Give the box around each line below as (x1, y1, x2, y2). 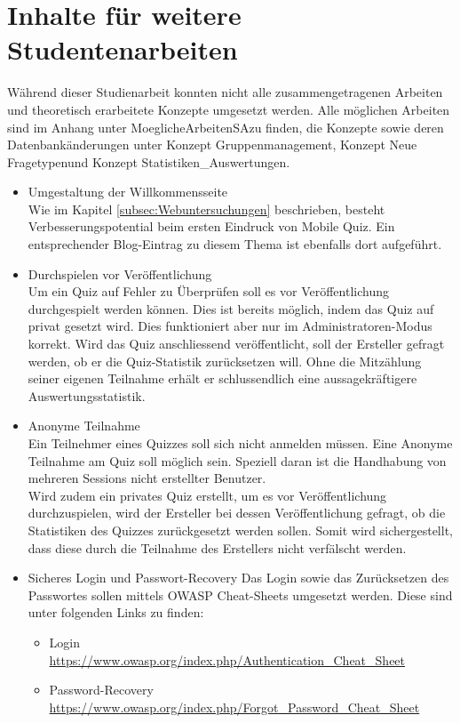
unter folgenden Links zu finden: (28, 603, 204, 622)
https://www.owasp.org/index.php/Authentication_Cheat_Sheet (49, 650, 406, 669)
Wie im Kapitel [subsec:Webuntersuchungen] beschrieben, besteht (28, 199, 385, 218)
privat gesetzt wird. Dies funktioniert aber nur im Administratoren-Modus (28, 317, 432, 335)
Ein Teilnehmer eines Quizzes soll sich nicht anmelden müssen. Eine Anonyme (28, 434, 453, 452)
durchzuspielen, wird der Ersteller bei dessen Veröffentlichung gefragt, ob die (28, 503, 446, 522)
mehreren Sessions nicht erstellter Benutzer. (28, 469, 266, 487)
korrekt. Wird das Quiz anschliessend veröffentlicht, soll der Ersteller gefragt (28, 334, 445, 353)
